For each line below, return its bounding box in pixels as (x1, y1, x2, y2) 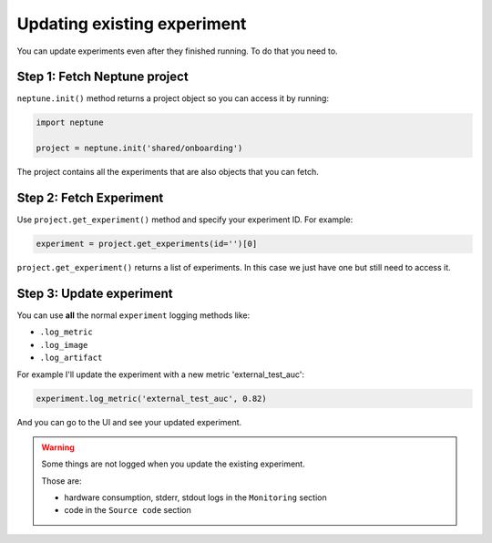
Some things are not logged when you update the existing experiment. (41, 458, 305, 469)
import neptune (36, 118, 104, 128)
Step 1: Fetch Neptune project (16, 69, 189, 85)
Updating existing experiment (16, 14, 247, 34)
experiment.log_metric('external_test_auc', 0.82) (36, 393, 268, 404)
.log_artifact (39, 353, 103, 364)
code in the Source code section (64, 505, 191, 516)
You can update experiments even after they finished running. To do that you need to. (16, 46, 338, 56)
